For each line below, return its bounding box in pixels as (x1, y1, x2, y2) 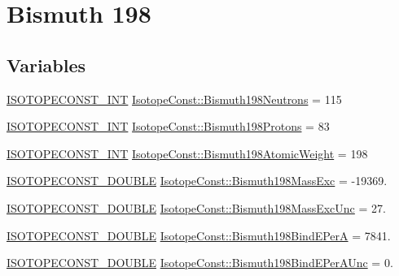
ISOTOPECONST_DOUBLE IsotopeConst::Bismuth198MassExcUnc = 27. (7, 199, 386, 216)
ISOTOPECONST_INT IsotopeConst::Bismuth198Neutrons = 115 (7, 90, 342, 107)
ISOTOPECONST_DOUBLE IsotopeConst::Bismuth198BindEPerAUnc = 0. (7, 254, 393, 271)
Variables (7, 52, 86, 77)
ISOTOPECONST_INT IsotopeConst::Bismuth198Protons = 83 (7, 118, 330, 135)
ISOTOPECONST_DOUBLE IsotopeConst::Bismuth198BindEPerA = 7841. (7, 226, 391, 244)
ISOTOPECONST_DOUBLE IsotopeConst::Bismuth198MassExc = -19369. (7, 172, 388, 189)
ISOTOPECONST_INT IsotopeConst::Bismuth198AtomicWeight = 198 (7, 144, 368, 162)
